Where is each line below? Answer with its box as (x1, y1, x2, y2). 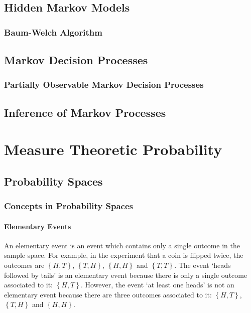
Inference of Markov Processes (4, 104, 166, 120)
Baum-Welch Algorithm (4, 26, 102, 38)
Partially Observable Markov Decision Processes (4, 78, 204, 91)
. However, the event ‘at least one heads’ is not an (80, 279, 234, 290)
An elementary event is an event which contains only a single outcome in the (4, 240, 240, 250)
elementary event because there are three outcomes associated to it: (4, 289, 212, 299)
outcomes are (4, 260, 45, 270)
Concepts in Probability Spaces (4, 200, 134, 212)
